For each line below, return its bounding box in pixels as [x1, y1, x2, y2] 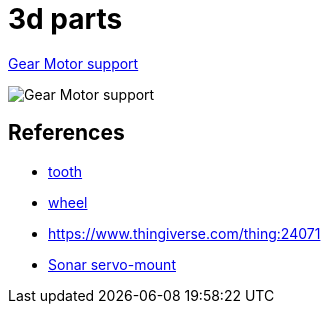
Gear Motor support [8, 54, 139, 72]
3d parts [8, 2, 123, 36]
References [8, 120, 125, 146]
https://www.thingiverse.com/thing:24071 [48, 224, 321, 242]
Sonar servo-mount [48, 255, 176, 273]
